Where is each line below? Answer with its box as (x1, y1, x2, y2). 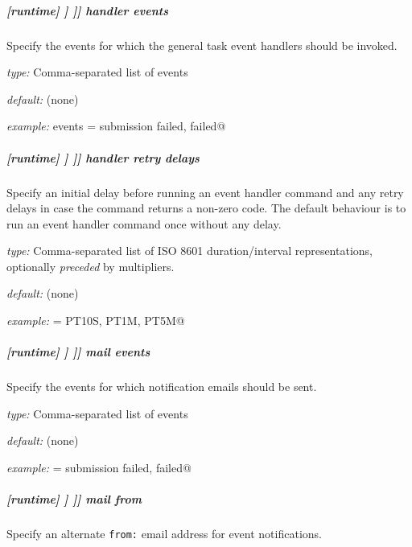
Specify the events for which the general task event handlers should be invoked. (6, 36, 398, 53)
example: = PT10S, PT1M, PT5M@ (6, 312, 185, 329)
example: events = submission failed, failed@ (6, 117, 226, 134)
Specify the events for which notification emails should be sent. (6, 378, 317, 395)
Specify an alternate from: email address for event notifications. (6, 525, 322, 542)
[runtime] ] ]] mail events (6, 343, 150, 360)
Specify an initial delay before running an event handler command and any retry (6, 183, 404, 200)
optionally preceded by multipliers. (6, 257, 175, 274)
